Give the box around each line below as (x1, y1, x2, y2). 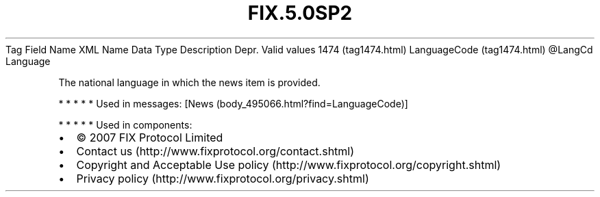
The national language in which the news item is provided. (58, 76, 321, 88)
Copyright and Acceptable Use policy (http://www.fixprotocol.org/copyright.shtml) (76, 157, 501, 172)
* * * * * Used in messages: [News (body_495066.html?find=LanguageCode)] (58, 97, 408, 109)
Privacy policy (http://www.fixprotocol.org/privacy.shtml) (76, 171, 369, 185)
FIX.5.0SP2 (247, 1, 353, 25)
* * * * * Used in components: (58, 118, 192, 131)
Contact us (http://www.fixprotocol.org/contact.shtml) (76, 144, 355, 158)
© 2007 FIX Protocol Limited (76, 130, 223, 144)
